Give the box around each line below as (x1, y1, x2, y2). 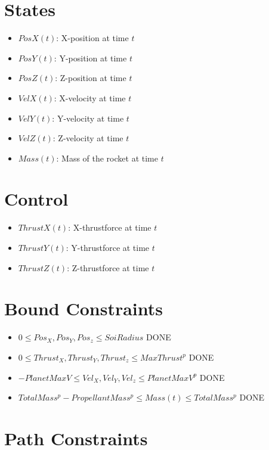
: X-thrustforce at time (68, 221, 151, 234)
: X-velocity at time (54, 91, 126, 104)
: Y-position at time (54, 51, 127, 64)
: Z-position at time (55, 72, 126, 84)
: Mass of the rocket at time (56, 151, 158, 164)
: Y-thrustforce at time (66, 241, 150, 253)
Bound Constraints (4, 296, 163, 321)
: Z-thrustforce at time (67, 261, 149, 274)
